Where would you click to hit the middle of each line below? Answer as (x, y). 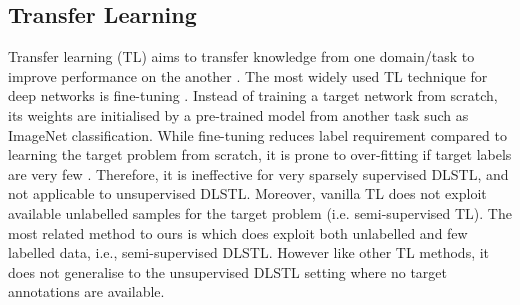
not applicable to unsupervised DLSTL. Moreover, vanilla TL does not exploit (247, 193)
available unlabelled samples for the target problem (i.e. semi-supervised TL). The (260, 212)
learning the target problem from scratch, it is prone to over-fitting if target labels (260, 154)
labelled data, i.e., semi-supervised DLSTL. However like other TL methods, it (249, 252)
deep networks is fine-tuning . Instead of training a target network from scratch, (253, 95)
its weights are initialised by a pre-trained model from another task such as (238, 114)
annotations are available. (86, 291)
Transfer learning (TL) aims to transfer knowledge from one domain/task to (241, 56)
